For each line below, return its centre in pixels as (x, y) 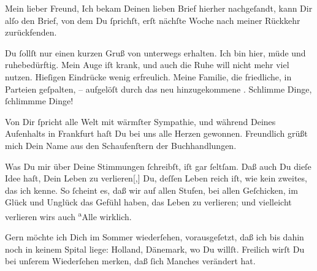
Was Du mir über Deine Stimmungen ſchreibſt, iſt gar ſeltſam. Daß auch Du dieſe (158, 166)
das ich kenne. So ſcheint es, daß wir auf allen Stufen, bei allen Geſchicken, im (151, 190)
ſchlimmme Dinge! (39, 101)
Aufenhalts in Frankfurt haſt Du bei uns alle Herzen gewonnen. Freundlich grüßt (156, 133)
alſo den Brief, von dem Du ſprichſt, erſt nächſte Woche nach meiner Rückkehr (153, 20)
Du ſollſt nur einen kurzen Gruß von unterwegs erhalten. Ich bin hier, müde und (155, 52)
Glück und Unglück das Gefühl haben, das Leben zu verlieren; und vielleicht (148, 202)
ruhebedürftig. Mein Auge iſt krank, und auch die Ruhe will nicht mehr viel (147, 65)
